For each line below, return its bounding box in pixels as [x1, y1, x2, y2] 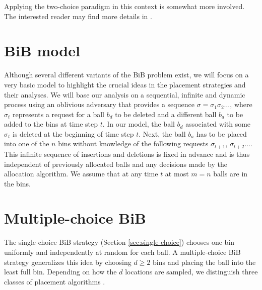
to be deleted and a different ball [115, 109, 217, 119]
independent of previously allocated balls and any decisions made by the [4, 158, 227, 169]
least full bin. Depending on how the [4, 266, 117, 277]
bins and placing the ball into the [153, 256, 256, 267]
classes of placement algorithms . [4, 276, 105, 286]
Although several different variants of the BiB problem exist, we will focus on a [4, 69, 249, 80]
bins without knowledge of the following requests [58, 138, 209, 149]
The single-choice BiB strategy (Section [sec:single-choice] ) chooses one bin [4, 237, 234, 247]
